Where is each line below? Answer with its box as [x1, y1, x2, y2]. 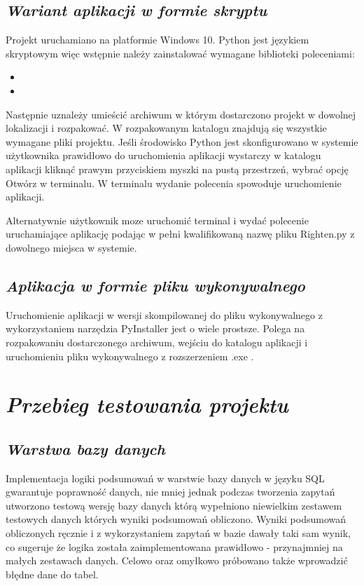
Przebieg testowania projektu [6, 390, 288, 419]
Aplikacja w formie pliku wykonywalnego [6, 274, 305, 296]
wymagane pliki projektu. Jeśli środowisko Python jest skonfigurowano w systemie [6, 134, 358, 149]
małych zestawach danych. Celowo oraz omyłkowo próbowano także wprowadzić [6, 553, 348, 568]
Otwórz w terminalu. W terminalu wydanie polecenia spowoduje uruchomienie [6, 175, 342, 190]
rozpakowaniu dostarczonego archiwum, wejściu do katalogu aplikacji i [6, 334, 308, 349]
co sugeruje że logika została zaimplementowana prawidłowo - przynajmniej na [6, 539, 343, 554]
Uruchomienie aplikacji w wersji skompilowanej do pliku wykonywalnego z [6, 307, 323, 322]
